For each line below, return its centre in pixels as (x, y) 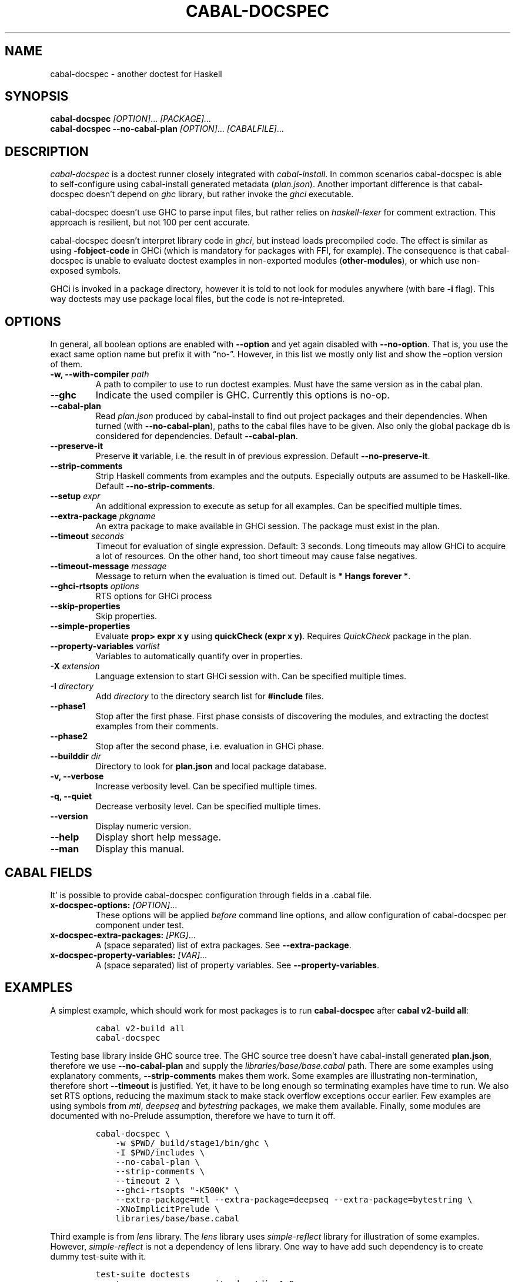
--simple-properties (90, 626)
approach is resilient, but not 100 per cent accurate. (150, 222)
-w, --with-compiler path (100, 374)
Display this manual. (140, 849)
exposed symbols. (86, 271)
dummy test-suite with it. (98, 1256)
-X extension (75, 666)
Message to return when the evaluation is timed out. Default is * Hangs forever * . (253, 576)
